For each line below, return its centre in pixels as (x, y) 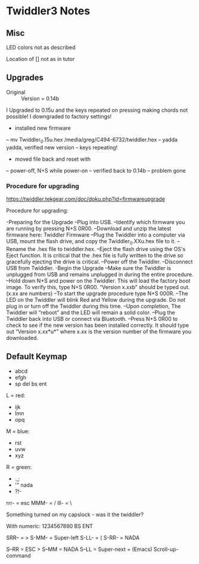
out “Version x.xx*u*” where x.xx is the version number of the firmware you (99, 331)
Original (16, 92)
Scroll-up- (166, 549)
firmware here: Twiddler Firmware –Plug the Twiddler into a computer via (96, 235)
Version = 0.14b (40, 98)
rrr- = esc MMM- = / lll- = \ (39, 502)
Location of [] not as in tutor (41, 59)
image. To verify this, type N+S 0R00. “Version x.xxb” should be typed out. (98, 287)
